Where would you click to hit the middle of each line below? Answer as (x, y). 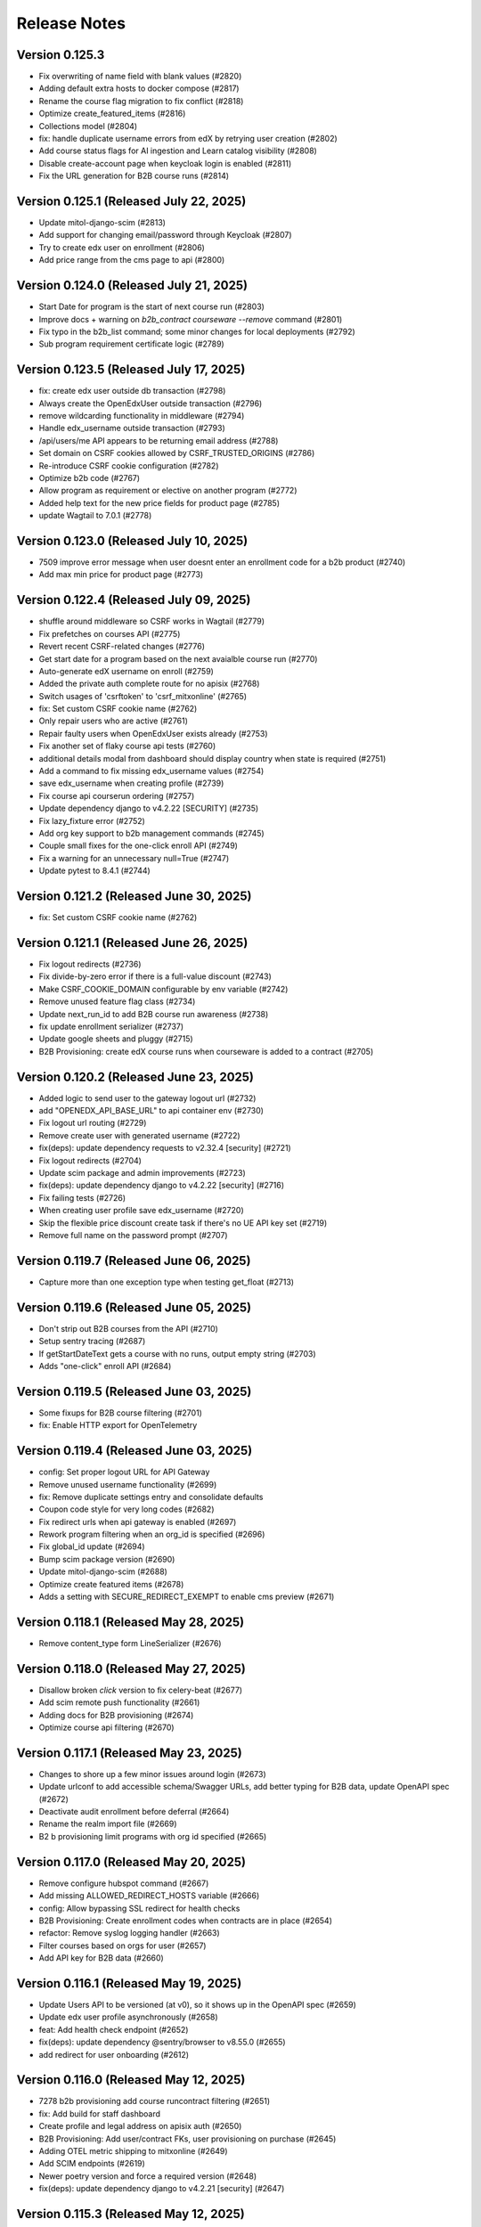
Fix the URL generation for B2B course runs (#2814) (134, 176)
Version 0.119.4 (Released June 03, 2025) (135, 1451)
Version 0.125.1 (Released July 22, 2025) (131, 201)
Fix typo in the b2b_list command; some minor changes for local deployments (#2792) (197, 331)
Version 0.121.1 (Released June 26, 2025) (132, 943)
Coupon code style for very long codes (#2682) (126, 1509)
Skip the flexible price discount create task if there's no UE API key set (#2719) (183, 1223)
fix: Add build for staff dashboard (99, 2113)
